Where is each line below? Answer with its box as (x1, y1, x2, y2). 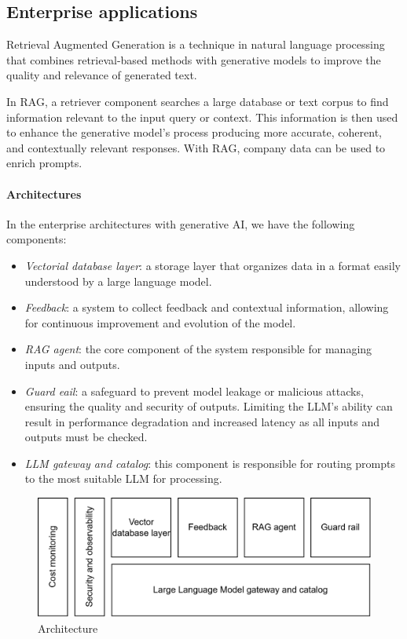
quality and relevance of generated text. (6, 67, 197, 83)
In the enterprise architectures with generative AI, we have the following (6, 215, 355, 232)
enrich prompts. (6, 155, 82, 171)
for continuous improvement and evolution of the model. (24, 314, 296, 330)
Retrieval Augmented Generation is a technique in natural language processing (6, 36, 385, 53)
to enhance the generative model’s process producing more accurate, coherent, (6, 124, 382, 141)
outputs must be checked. (24, 429, 148, 445)
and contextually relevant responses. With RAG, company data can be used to (6, 139, 386, 155)
